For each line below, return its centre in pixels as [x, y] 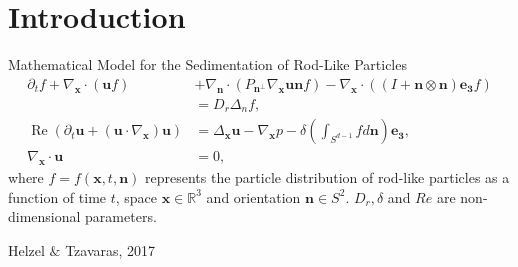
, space [136, 196]
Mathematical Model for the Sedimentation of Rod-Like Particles [207, 64]
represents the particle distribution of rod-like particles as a [327, 177]
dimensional [44, 216]
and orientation [253, 196]
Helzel [26, 249]
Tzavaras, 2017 [110, 249]
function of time [57, 196]
